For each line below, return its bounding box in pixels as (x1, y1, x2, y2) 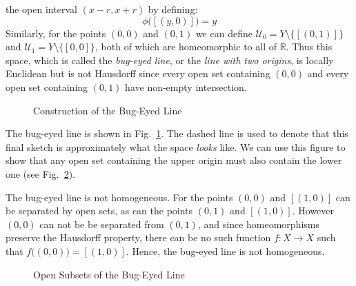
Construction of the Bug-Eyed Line (33, 103, 182, 117)
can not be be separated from (39, 216, 164, 231)
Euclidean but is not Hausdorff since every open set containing (6, 66, 270, 81)
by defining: (148, 2, 198, 16)
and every (307, 66, 349, 81)
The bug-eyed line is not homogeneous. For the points (6, 190, 233, 204)
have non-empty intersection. (125, 79, 247, 94)
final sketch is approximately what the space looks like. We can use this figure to (6, 139, 346, 154)
